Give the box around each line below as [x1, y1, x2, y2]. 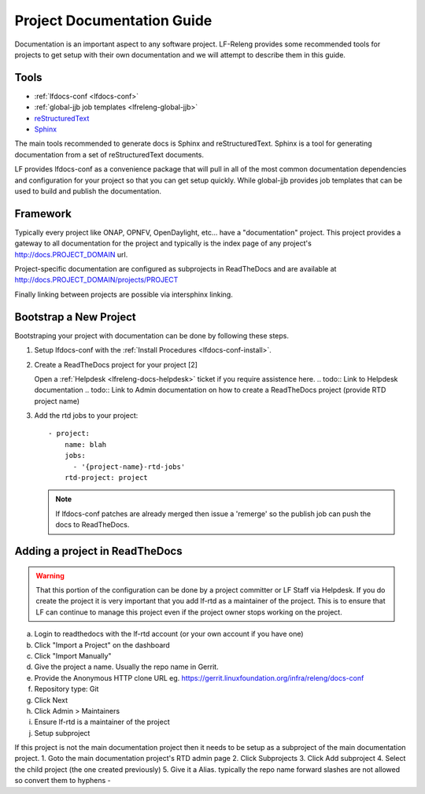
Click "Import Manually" [34, 651, 112, 660]
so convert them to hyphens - [14, 776, 111, 785]
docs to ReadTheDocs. [55, 520, 130, 530]
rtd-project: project [64, 473, 149, 482]
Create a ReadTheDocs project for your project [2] [34, 360, 198, 369]
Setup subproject [34, 728, 91, 737]
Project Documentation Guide [14, 12, 213, 29]
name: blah [64, 440, 107, 449]
